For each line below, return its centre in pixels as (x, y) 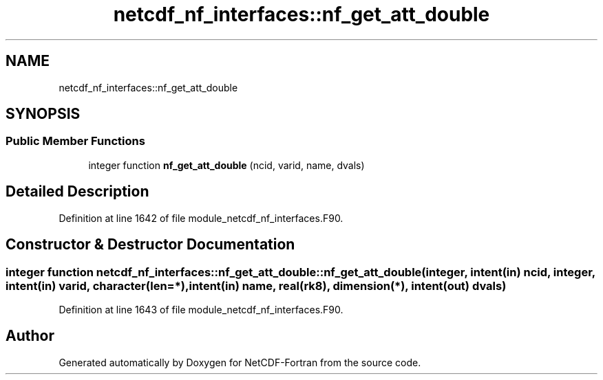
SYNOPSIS (43, 114)
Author (30, 336)
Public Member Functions (75, 141)
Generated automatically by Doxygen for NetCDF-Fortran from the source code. (240, 362)
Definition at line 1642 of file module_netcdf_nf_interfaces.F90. (201, 218)
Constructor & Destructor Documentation (150, 245)
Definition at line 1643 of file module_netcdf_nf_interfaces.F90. (201, 309)
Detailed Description (77, 192)
